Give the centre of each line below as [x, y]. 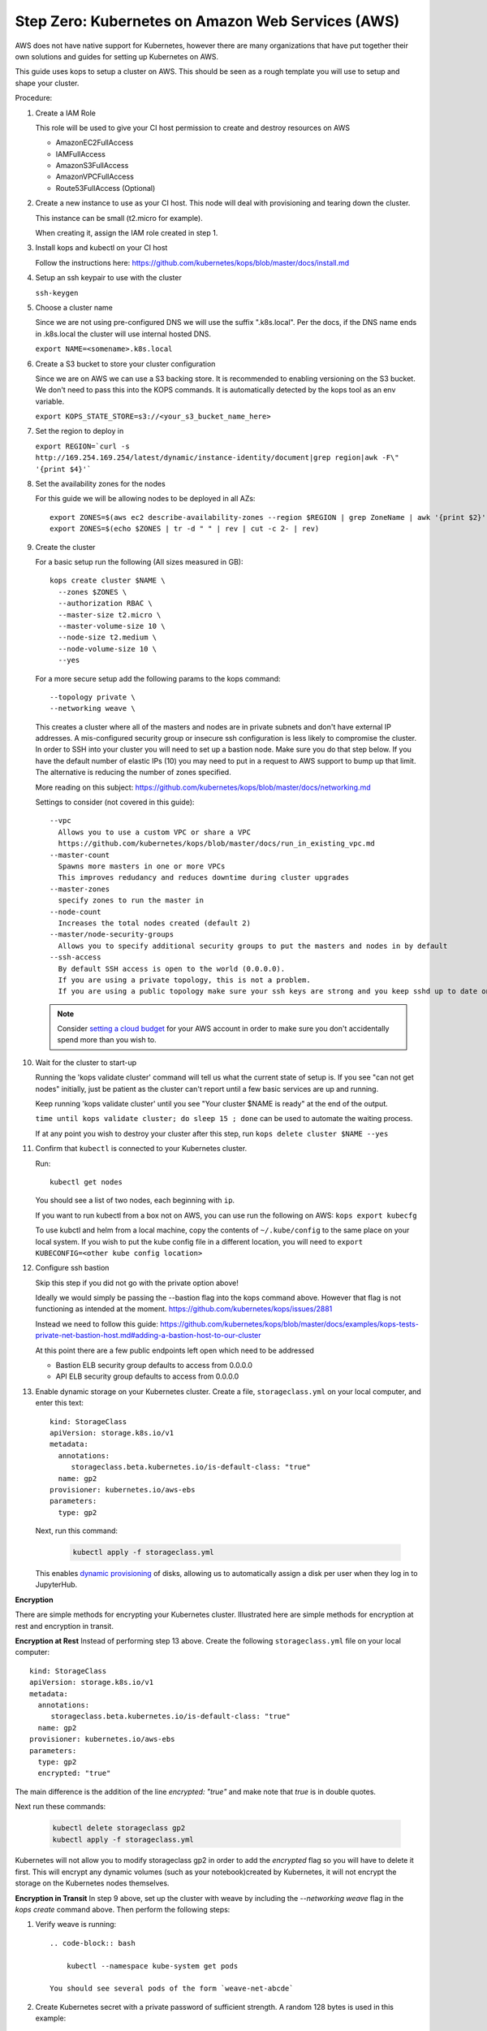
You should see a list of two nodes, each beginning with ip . [135, 1200]
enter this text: [60, 1403]
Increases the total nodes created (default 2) [155, 923]
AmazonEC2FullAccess [95, 143]
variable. [50, 401]
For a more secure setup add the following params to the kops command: [158, 678]
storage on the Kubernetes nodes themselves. [92, 1883]
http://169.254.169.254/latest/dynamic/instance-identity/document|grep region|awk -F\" [217, 458]
